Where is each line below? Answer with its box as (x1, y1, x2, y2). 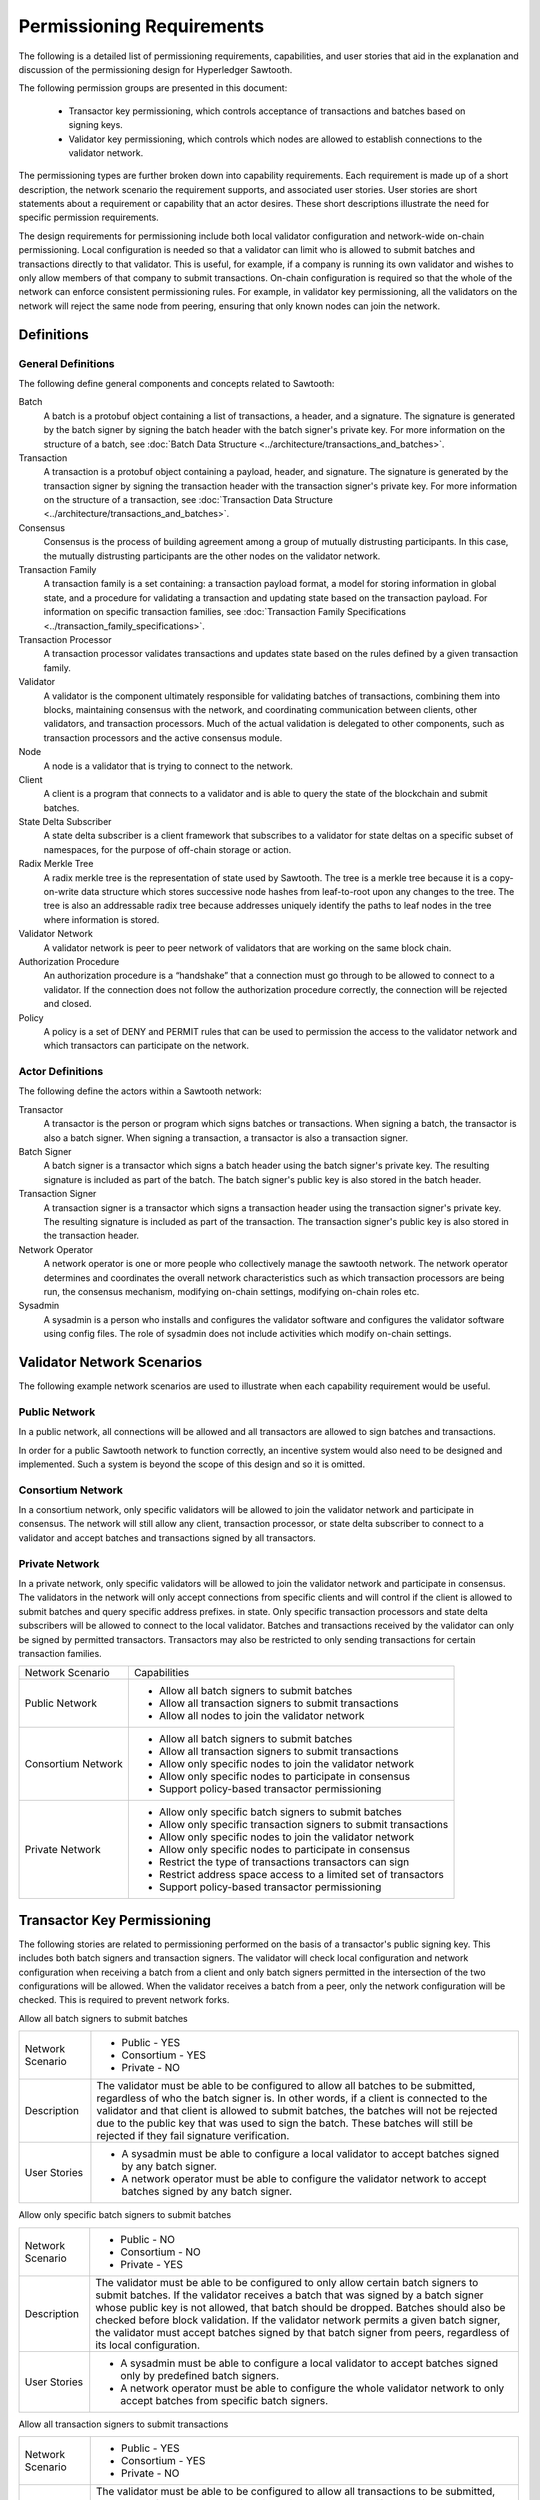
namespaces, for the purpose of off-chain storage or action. (43, 843, 292, 855)
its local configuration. (95, 2338, 200, 2352)
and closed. (43, 998, 92, 1010)
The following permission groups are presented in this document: (18, 82, 288, 94)
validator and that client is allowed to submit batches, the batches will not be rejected (96, 2104, 498, 2118)
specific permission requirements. (18, 211, 159, 224)
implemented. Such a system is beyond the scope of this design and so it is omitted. (18, 1458, 365, 1470)
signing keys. (68, 119, 124, 131)
